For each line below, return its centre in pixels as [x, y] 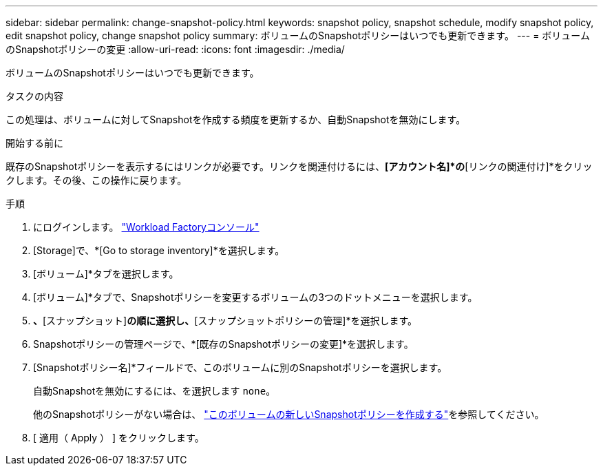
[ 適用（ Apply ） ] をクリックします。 [119, 438]
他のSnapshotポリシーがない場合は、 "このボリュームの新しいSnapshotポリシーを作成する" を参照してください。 [289, 414]
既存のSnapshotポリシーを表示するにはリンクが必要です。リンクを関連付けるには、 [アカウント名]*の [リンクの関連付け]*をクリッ [299, 166]
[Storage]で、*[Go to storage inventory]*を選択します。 [159, 250]
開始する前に [34, 143]
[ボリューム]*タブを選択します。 [106, 274]
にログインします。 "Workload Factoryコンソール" [146, 227]
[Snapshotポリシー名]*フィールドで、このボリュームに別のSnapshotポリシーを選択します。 [240, 367]
